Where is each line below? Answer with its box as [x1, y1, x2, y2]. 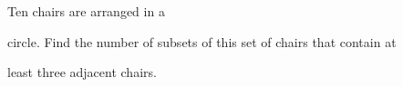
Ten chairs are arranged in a [7, 2, 165, 20]
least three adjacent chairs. [7, 63, 157, 82]
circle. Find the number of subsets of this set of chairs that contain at [7, 32, 397, 51]
